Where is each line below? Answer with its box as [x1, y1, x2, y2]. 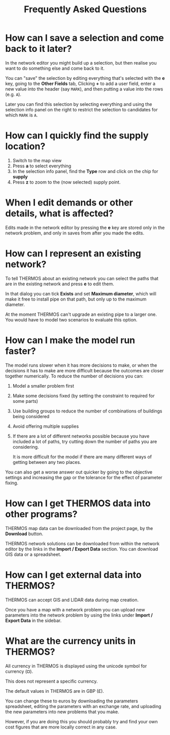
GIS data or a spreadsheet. [5, 551, 61, 557]
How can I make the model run [5, 334, 135, 346]
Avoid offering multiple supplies [12, 423, 79, 429]
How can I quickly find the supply [5, 130, 149, 141]
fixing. [5, 480, 19, 486]
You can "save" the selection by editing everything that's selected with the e [5, 75, 165, 81]
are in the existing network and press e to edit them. [5, 281, 114, 287]
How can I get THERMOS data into [5, 497, 151, 509]
